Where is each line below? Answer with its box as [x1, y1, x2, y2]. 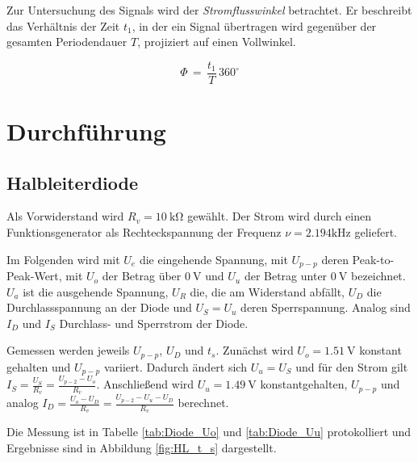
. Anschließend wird [96, 376, 194, 393]
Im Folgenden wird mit [6, 250, 120, 267]
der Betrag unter [244, 267, 328, 284]
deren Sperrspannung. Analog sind [240, 299, 411, 316]
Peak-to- [352, 250, 395, 267]
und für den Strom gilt [295, 358, 408, 375]
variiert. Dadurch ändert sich [103, 358, 247, 375]
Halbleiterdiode [6, 170, 138, 195]
